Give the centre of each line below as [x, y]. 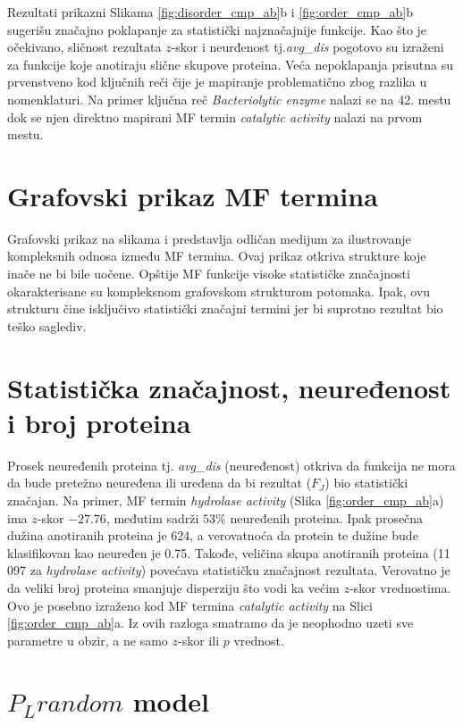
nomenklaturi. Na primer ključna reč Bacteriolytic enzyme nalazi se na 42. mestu [229, 99]
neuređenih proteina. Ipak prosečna [327, 517]
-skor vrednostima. [400, 587]
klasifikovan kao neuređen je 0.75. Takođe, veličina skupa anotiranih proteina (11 [229, 552]
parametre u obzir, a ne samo [88, 640]
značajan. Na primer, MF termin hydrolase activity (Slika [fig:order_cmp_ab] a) [226, 500]
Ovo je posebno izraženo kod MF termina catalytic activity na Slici [190, 605]
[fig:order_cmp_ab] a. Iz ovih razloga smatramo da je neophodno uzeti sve [210, 623]
